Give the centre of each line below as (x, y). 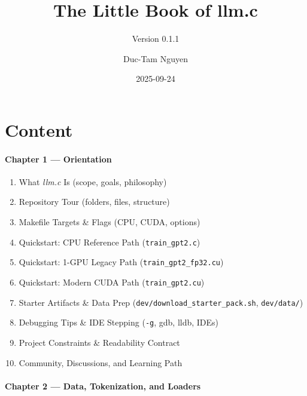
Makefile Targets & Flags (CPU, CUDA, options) (110, 222)
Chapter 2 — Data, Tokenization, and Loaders (103, 386)
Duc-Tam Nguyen (156, 58)
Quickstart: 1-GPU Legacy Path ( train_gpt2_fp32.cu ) (121, 262)
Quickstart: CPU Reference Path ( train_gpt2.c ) (110, 242)
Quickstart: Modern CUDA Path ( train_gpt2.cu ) (112, 282)
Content (39, 129)
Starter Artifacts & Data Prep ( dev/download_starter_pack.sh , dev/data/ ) (161, 302)
